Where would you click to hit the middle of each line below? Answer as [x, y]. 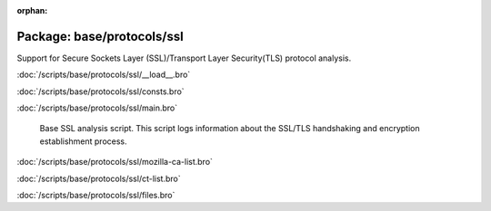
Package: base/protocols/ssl [100, 36]
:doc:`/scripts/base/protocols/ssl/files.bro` [96, 196]
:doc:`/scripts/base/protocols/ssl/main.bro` [97, 108]
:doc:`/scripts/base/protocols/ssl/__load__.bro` [104, 75]
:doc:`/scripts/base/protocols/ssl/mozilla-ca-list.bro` [115, 162]
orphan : [32, 10]
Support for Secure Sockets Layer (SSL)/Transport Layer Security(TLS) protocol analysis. [184, 58]
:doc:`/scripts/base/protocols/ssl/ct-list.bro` [99, 178]
